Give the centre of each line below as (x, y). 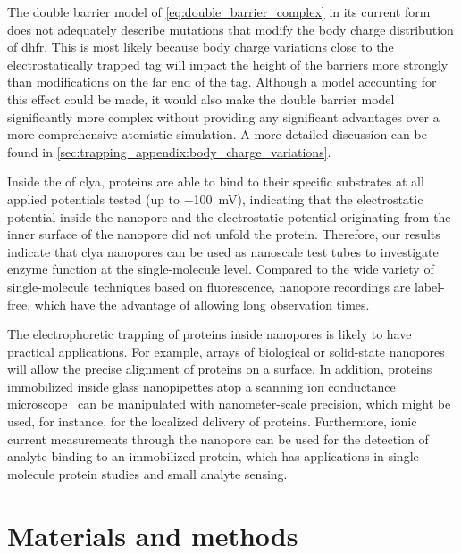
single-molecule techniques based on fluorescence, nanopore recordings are (209, 286)
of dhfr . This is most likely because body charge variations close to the (201, 47)
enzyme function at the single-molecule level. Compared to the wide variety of (221, 269)
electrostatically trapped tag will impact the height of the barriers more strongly (228, 64)
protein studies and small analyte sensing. (173, 473)
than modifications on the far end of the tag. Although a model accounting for (222, 82)
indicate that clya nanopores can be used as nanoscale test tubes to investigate (223, 251)
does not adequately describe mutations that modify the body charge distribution (230, 29)
